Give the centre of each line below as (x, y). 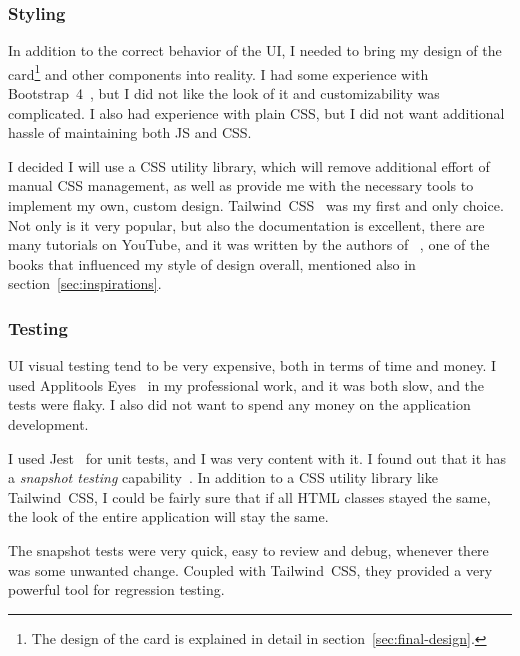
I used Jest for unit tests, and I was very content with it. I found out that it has (257, 457)
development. (48, 424)
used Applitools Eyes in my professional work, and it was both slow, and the (246, 384)
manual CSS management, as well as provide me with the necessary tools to (241, 185)
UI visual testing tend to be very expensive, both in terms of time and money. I (252, 365)
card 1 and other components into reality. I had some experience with (218, 72)
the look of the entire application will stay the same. (168, 516)
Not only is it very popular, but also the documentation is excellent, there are (246, 224)
